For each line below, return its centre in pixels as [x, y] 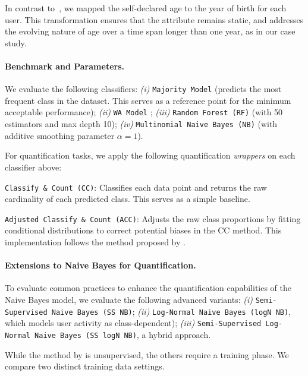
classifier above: [33, 167]
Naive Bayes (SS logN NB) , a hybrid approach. [123, 334]
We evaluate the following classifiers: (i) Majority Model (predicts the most [143, 89]
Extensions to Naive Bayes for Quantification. [100, 265]
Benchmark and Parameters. [65, 66]
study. [16, 42]
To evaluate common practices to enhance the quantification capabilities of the [148, 288]
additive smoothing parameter [60, 135]
